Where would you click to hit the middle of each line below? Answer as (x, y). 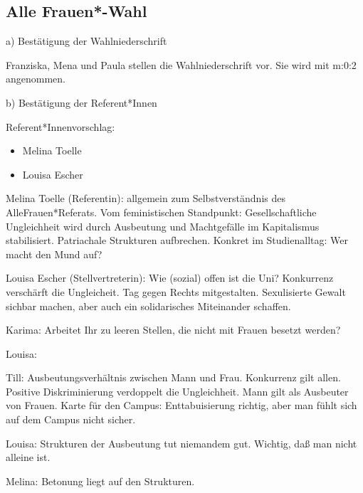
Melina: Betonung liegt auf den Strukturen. (100, 481)
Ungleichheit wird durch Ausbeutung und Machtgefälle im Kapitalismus (163, 226)
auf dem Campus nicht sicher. (71, 419)
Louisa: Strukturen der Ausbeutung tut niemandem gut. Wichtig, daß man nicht (181, 443)
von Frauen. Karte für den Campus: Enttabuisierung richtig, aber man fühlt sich (181, 405)
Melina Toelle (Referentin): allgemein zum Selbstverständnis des (146, 198)
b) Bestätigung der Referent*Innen (81, 102)
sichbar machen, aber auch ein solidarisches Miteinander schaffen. (148, 306)
